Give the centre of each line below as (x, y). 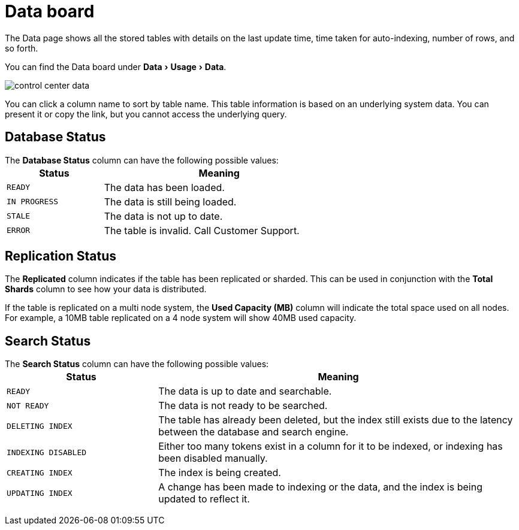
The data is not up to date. (163, 216)
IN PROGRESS (33, 202)
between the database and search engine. (254, 432)
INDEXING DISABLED (47, 452)
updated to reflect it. (204, 499)
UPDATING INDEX (40, 493)
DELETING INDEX (40, 426)
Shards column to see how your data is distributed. (106, 289)
